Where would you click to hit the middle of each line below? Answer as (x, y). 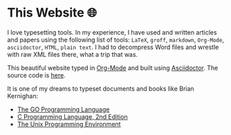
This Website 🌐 (52, 13)
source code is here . (36, 75)
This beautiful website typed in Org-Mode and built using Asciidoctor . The (113, 68)
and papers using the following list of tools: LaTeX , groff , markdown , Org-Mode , (116, 39)
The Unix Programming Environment (69, 124)
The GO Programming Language (63, 109)
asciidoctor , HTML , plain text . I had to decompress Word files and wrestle (113, 47)
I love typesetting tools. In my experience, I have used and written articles (112, 32)
